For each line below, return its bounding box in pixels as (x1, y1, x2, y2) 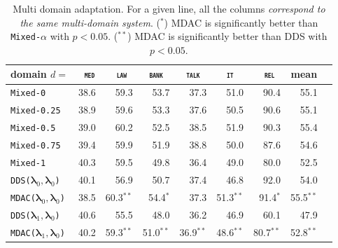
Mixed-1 (10, 158, 46, 168)
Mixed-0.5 (10, 123, 56, 134)
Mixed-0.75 (10, 141, 61, 151)
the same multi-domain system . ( (20, 15, 160, 29)
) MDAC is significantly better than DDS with (127, 29, 328, 43)
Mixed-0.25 (10, 106, 61, 116)
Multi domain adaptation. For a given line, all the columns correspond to (13, 1, 325, 15)
